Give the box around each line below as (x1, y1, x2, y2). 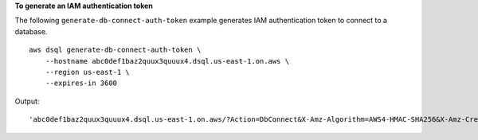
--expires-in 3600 (45, 79, 118, 87)
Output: (14, 96, 40, 106)
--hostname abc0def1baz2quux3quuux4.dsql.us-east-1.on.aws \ (45, 56, 290, 65)
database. (14, 26, 48, 36)
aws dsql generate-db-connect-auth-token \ (29, 45, 202, 55)
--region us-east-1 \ (45, 68, 131, 76)
